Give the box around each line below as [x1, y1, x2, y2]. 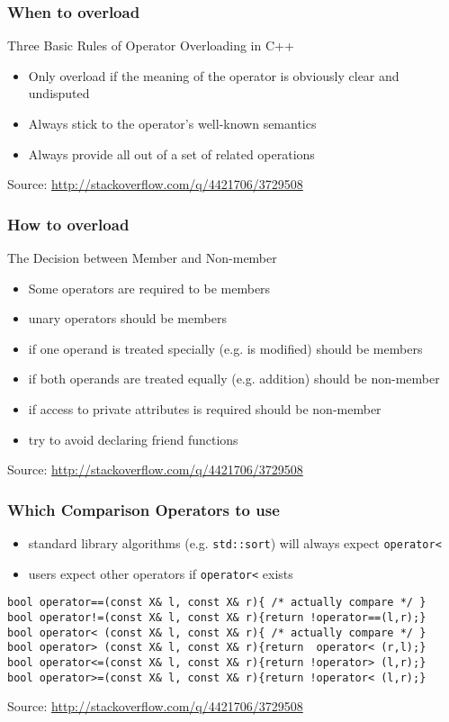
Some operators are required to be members [28, 278, 271, 297]
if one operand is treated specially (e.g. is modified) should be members [28, 338, 423, 357]
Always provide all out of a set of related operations [28, 144, 315, 163]
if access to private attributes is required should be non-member [28, 399, 382, 418]
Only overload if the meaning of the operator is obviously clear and [28, 66, 400, 85]
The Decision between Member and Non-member [7, 248, 277, 266]
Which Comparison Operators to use [7, 498, 280, 520]
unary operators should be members [28, 309, 227, 328]
